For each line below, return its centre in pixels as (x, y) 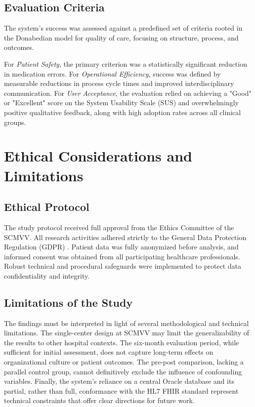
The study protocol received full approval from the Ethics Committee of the (119, 227)
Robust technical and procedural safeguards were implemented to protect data (123, 266)
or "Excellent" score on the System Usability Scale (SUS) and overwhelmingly (121, 102)
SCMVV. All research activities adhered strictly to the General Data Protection (125, 237)
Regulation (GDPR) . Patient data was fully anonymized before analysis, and (121, 247)
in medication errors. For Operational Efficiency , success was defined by (112, 73)
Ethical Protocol (47, 207)
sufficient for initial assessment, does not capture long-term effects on (109, 352)
